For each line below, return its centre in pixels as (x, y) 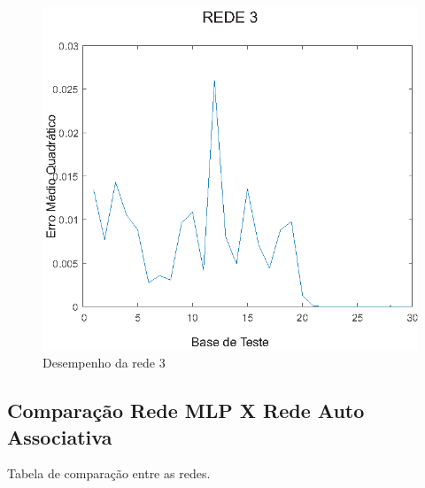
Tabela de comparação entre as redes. (109, 473)
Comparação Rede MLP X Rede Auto (186, 411)
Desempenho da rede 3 (104, 363)
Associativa (60, 436)
